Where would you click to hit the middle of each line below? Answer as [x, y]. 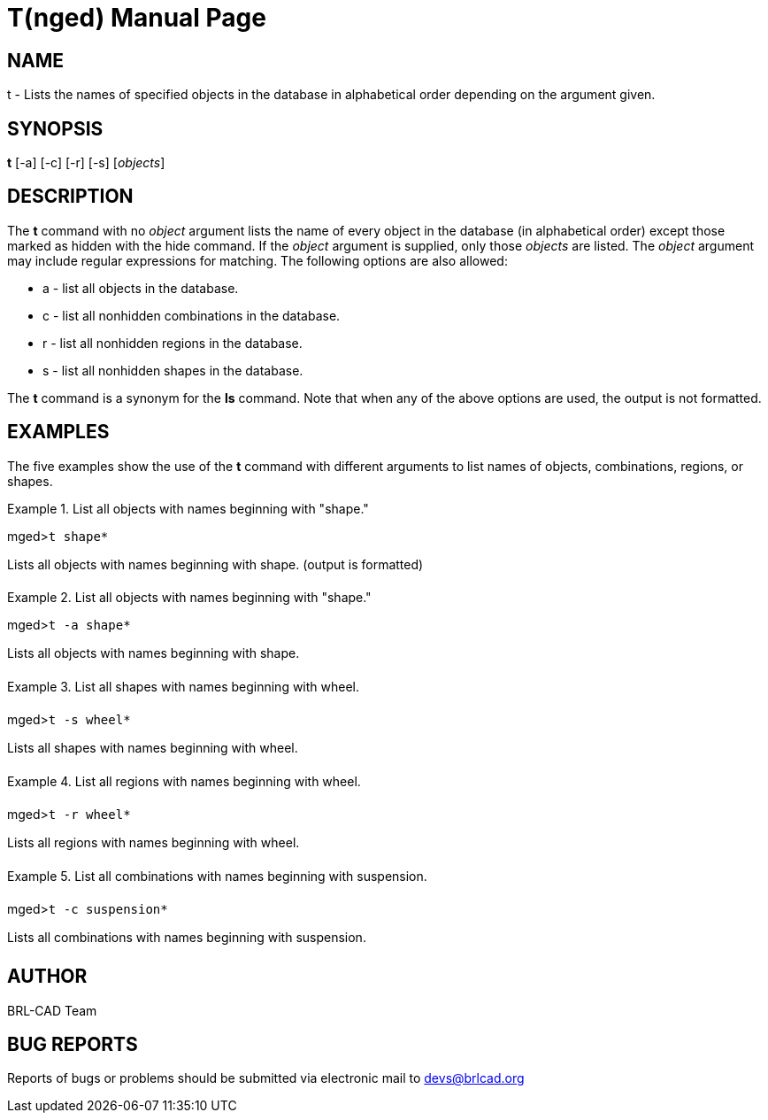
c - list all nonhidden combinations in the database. [192, 315]
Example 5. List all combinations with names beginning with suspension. [217, 876]
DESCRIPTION [70, 197]
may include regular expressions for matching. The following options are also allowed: [257, 260]
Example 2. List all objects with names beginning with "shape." [189, 597]
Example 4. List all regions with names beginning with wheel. [184, 781]
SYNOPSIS [55, 128]
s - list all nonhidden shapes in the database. [173, 370]
